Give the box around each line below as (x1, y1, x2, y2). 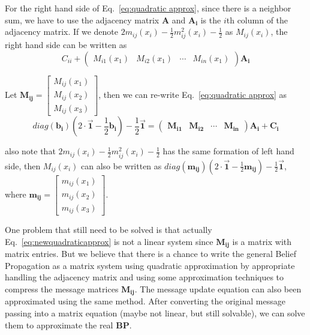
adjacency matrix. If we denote (5, 25, 119, 38)
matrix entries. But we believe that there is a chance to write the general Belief (5, 247, 296, 260)
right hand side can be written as (5, 38, 127, 51)
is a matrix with (232, 235, 292, 247)
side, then (5, 159, 41, 172)
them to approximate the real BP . (5, 318, 132, 331)
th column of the (226, 13, 288, 26)
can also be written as (80, 159, 162, 172)
